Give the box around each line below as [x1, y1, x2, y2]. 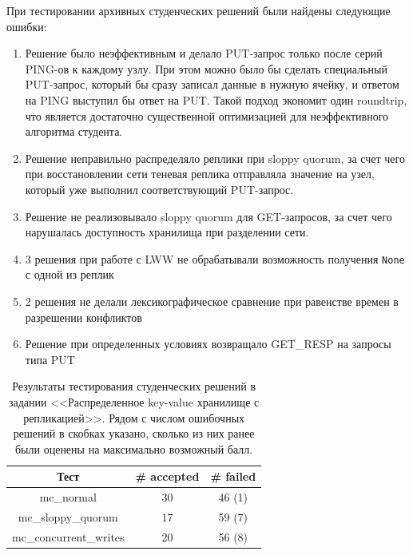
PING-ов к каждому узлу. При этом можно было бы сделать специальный [25, 60, 387, 77]
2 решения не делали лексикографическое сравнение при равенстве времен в [25, 292, 399, 309]
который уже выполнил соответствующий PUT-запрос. [25, 180, 294, 197]
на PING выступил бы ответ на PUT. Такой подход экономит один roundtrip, [25, 91, 407, 108]
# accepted [135, 468, 200, 485]
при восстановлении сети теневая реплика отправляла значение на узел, [25, 165, 375, 182]
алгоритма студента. [25, 123, 123, 140]
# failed [210, 468, 256, 485]
